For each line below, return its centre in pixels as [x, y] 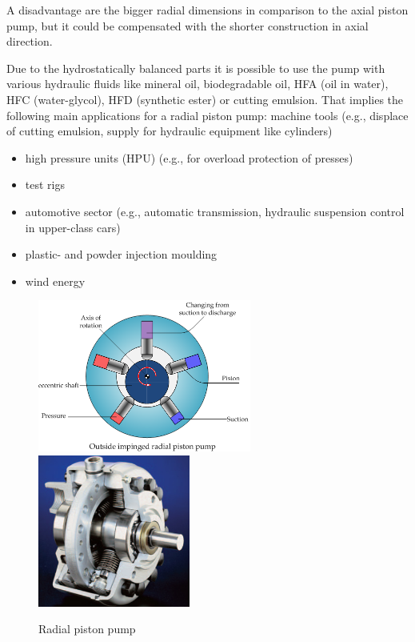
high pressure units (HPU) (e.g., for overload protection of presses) [189, 157]
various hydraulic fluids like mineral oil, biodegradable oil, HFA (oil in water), [198, 84]
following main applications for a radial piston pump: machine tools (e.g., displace [207, 115]
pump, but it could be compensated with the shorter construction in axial [188, 25]
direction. [30, 41]
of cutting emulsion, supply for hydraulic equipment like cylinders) [170, 131]
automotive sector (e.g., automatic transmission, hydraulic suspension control [215, 211]
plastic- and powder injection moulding [121, 254]
